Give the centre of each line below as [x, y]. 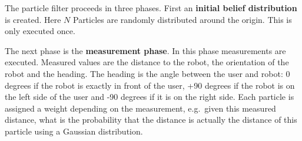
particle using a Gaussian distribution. [74, 131]
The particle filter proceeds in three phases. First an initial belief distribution [151, 8]
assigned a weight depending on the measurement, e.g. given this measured [140, 108]
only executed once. [40, 31]
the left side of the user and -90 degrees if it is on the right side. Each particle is [150, 97]
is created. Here [33, 19]
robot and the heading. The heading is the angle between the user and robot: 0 [147, 73]
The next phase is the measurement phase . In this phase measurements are [145, 50]
